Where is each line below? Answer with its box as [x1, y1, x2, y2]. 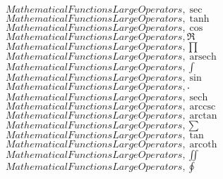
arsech [189, 52, 217, 62]
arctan [189, 110, 217, 121]
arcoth [189, 139, 217, 150]
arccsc [189, 101, 216, 112]
